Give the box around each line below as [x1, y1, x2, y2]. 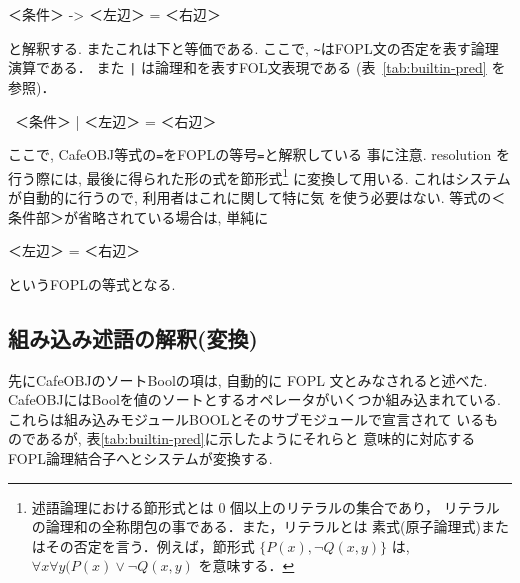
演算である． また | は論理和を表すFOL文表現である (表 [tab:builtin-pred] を [8, 57, 506, 78]
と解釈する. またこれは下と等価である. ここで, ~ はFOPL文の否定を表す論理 [8, 37, 499, 58]
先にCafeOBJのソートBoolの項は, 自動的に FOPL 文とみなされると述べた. [8, 369, 488, 390]
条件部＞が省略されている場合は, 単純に [8, 206, 269, 227]
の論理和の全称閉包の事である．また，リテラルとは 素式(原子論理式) [31, 516, 481, 537]
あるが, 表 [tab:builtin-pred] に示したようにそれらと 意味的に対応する [35, 428, 476, 449]
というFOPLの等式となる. [8, 273, 176, 294]
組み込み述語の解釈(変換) [8, 322, 258, 353]
